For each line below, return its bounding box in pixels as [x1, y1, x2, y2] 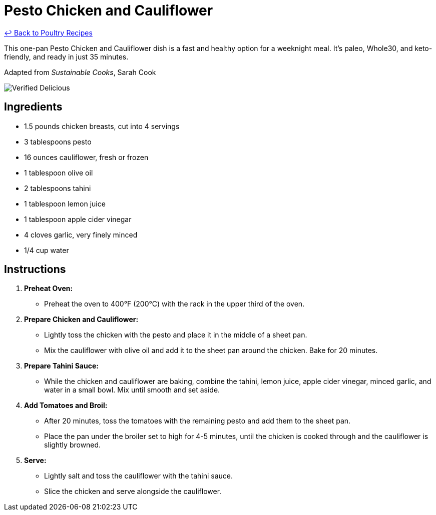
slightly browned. [44, 440, 101, 449]
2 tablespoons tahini [24, 183, 91, 192]
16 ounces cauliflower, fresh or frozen [24, 152, 149, 161]
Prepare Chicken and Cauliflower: [24, 315, 139, 324]
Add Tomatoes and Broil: [24, 401, 108, 410]
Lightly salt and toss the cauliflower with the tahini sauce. [44, 471, 233, 480]
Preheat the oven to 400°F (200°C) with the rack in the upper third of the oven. [44, 299, 305, 308]
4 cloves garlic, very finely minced [24, 230, 138, 239]
